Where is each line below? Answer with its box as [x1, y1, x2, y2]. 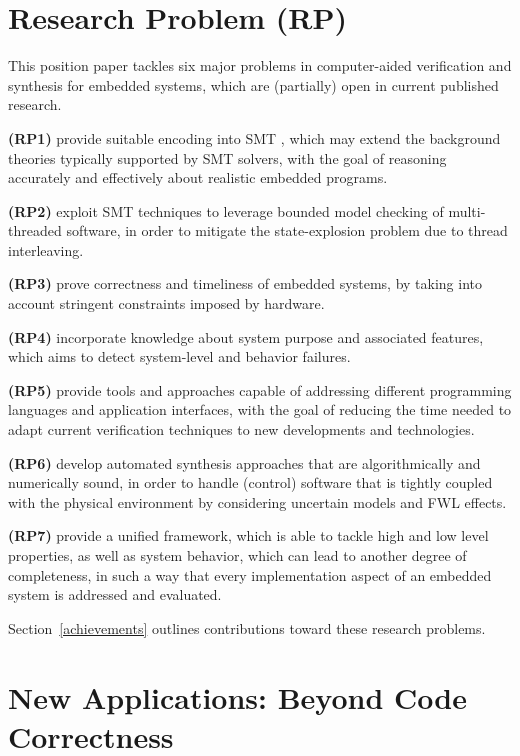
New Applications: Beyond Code [8, 676, 467, 717]
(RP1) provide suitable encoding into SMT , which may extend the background [8, 127, 501, 148]
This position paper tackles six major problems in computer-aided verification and [8, 55, 512, 76]
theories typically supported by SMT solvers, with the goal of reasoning [8, 147, 447, 168]
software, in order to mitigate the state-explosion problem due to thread [66, 220, 508, 241]
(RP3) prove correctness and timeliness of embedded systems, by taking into [8, 273, 482, 294]
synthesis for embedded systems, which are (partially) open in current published [8, 74, 499, 95]
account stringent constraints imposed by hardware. [8, 293, 325, 314]
